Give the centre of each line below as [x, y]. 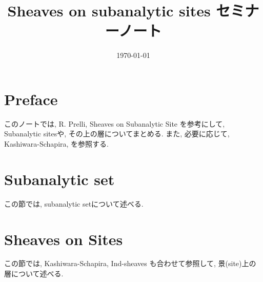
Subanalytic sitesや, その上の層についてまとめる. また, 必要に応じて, [117, 134]
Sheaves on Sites [64, 239]
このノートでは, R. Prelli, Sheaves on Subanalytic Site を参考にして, [115, 123]
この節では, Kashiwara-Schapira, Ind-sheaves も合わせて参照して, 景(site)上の [130, 263]
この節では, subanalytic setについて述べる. [74, 203]
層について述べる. [34, 274]
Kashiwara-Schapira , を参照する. [56, 144]
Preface [31, 99]
